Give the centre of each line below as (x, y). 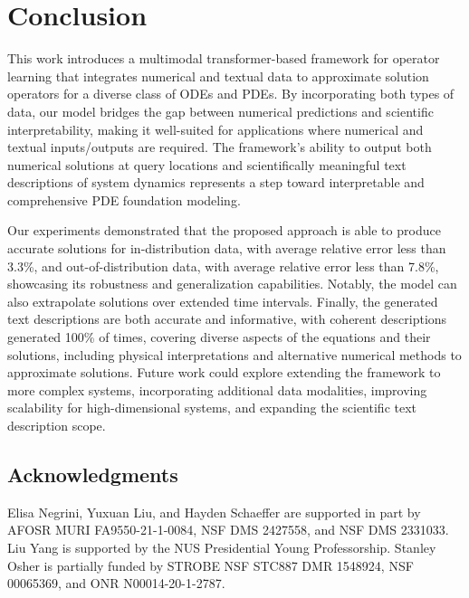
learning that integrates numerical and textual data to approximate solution (218, 76)
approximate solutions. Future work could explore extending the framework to (224, 372)
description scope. (57, 425)
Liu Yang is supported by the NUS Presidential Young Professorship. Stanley (222, 547)
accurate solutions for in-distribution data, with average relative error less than (227, 248)
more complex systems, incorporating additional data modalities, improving (217, 389)
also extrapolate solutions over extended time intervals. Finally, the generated (223, 301)
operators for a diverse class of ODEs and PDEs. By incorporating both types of (231, 94)
